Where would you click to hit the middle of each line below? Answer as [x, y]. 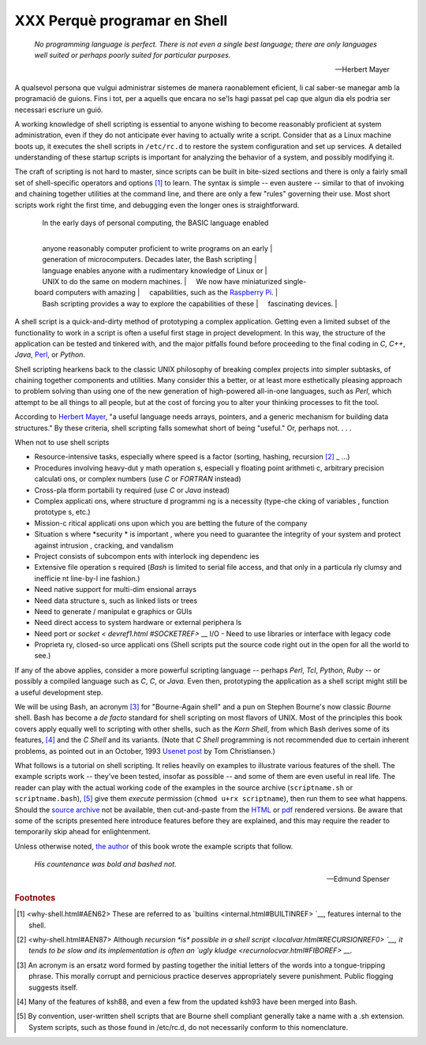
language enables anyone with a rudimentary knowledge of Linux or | [155, 270]
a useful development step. [59, 692]
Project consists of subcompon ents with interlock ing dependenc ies [147, 556]
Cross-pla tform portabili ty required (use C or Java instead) [132, 490]
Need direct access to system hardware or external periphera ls [138, 623]
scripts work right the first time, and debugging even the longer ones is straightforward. [157, 204]
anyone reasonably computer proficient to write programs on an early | [157, 248]
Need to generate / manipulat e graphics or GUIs [113, 611]
